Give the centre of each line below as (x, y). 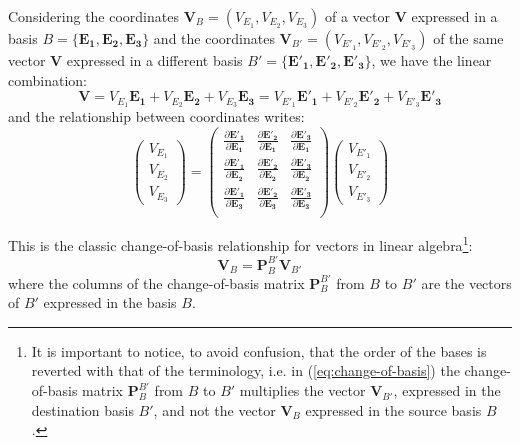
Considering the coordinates (93, 16)
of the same (468, 38)
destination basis (82, 409)
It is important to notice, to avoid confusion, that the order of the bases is (259, 350)
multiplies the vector (302, 390)
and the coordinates (214, 38)
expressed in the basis (110, 302)
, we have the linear (431, 60)
